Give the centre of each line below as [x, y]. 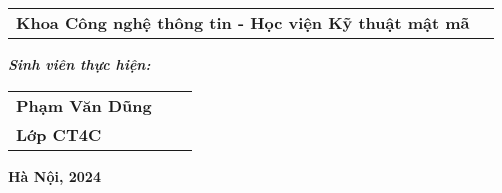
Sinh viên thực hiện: [79, 64]
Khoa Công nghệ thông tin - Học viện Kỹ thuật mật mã [243, 22]
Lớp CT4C [59, 134]
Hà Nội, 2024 [54, 175]
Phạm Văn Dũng [84, 105]
